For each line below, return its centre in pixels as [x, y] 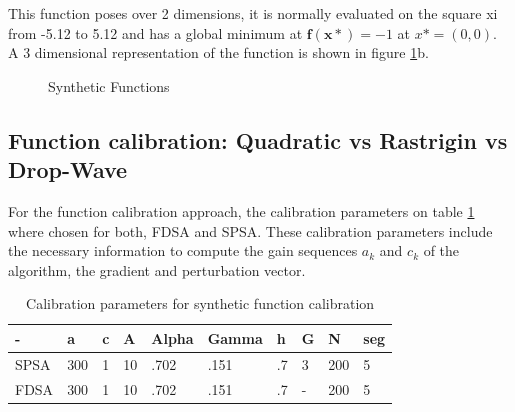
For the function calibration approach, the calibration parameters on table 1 [241, 210]
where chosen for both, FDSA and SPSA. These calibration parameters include [250, 230]
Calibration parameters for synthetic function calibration [200, 303]
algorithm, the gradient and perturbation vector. [157, 269]
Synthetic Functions [109, 85]
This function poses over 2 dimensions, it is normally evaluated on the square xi [253, 13]
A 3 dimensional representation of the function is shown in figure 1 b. [218, 52]
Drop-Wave [68, 169]
